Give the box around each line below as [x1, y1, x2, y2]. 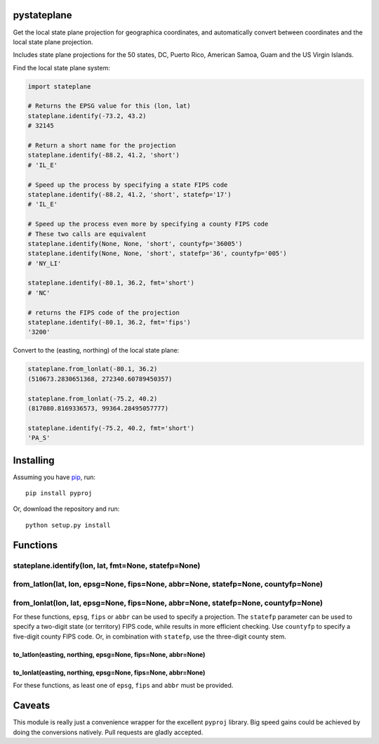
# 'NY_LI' [27, 259, 62, 267]
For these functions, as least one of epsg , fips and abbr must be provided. [13, 681, 234, 690]
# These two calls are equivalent [27, 230, 147, 238]
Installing [13, 454, 55, 466]
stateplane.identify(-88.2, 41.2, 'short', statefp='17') [27, 190, 232, 198]
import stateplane [27, 82, 91, 91]
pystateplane [13, 9, 72, 21]
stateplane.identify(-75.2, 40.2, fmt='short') [27, 424, 194, 432]
